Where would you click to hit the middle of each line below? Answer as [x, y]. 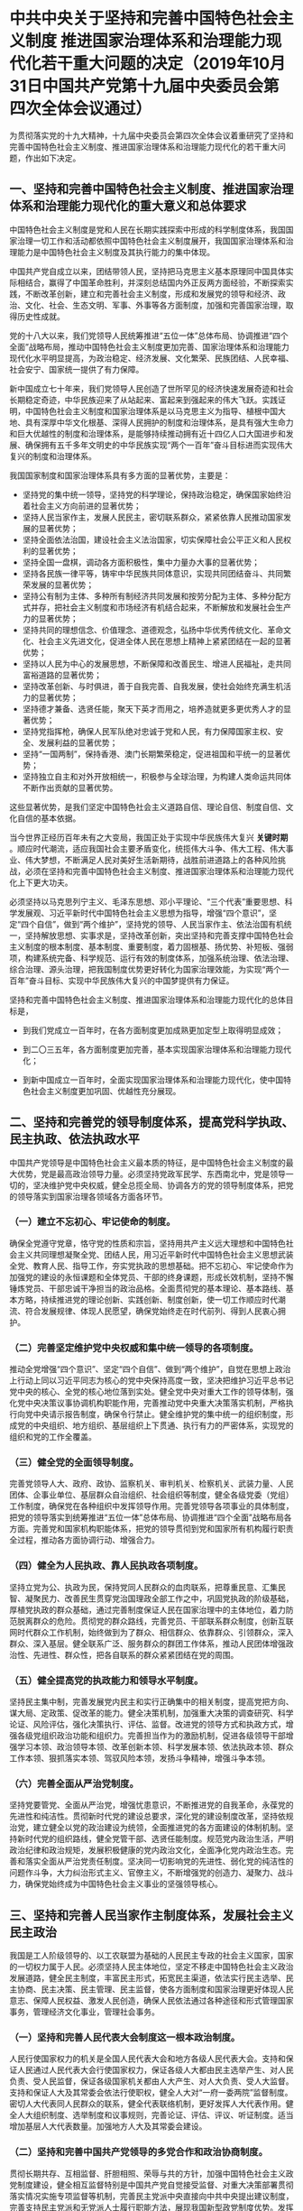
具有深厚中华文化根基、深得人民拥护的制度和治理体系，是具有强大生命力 [159, 422]
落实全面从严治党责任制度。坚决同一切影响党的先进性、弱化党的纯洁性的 [159, 1861]
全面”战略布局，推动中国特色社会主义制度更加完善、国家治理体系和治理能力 [150, 346]
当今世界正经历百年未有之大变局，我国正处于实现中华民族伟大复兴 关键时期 [149, 837]
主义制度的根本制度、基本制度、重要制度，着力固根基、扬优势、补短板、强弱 [151, 946]
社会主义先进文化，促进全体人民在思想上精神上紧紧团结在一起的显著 [165, 640]
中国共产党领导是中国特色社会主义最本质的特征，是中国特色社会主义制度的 [147, 1162]
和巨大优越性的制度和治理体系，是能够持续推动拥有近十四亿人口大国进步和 [147, 433]
